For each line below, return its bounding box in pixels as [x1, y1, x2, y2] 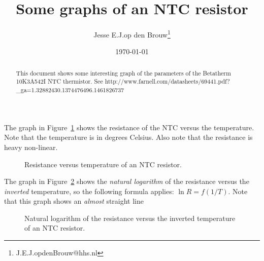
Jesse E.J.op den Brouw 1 [93, 28, 171, 40]
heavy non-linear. [4, 141, 58, 152]
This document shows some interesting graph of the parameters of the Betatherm [16, 68, 231, 77]
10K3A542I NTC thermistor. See [16, 77, 103, 86]
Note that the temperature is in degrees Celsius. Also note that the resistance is [4, 132, 253, 142]
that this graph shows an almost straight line [4, 196, 144, 206]
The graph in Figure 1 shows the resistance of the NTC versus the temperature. [4, 122, 254, 132]
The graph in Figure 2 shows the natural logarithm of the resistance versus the [4, 176, 249, 187]
